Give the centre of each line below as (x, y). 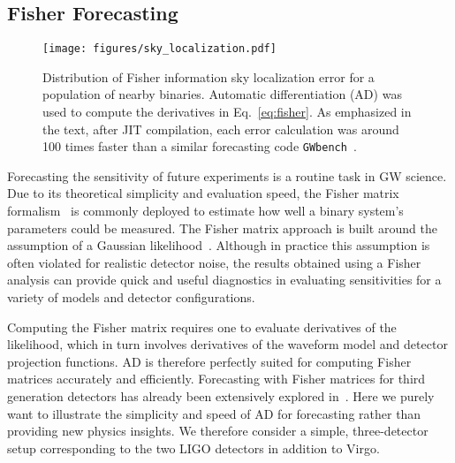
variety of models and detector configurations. (131, 297)
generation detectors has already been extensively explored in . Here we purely (221, 396)
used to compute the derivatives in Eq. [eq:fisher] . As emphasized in (227, 112)
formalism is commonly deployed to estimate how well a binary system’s (205, 211)
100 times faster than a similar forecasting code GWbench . (200, 146)
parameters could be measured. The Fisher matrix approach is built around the (222, 228)
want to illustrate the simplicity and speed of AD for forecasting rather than (214, 413)
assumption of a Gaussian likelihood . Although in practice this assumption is (219, 245)
